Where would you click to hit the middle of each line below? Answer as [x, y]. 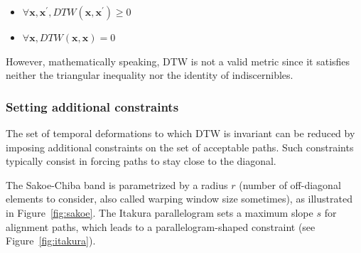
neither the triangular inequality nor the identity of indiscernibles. [150, 75]
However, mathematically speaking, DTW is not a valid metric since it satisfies [178, 61]
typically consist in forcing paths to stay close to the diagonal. [141, 161]
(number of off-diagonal [290, 184]
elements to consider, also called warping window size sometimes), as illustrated [179, 199]
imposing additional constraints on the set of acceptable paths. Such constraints [180, 147]
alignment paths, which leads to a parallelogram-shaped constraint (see [161, 226]
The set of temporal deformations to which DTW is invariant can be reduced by [180, 133]
